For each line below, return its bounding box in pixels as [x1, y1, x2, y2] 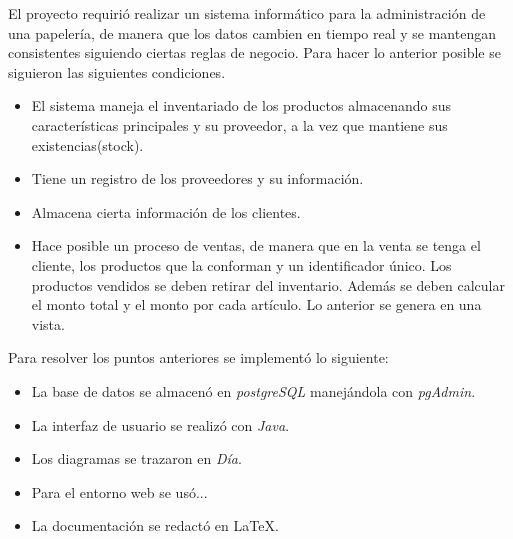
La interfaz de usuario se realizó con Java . [31, 414, 290, 435]
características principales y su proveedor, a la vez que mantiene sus [31, 114, 448, 135]
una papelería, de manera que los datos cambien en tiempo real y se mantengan [8, 22, 496, 43]
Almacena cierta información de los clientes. [31, 201, 301, 222]
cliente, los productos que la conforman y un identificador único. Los [31, 254, 452, 275]
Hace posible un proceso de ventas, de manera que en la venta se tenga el [31, 235, 481, 256]
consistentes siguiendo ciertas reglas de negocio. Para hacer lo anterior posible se [8, 42, 501, 63]
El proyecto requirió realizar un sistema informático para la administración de [8, 3, 486, 23]
